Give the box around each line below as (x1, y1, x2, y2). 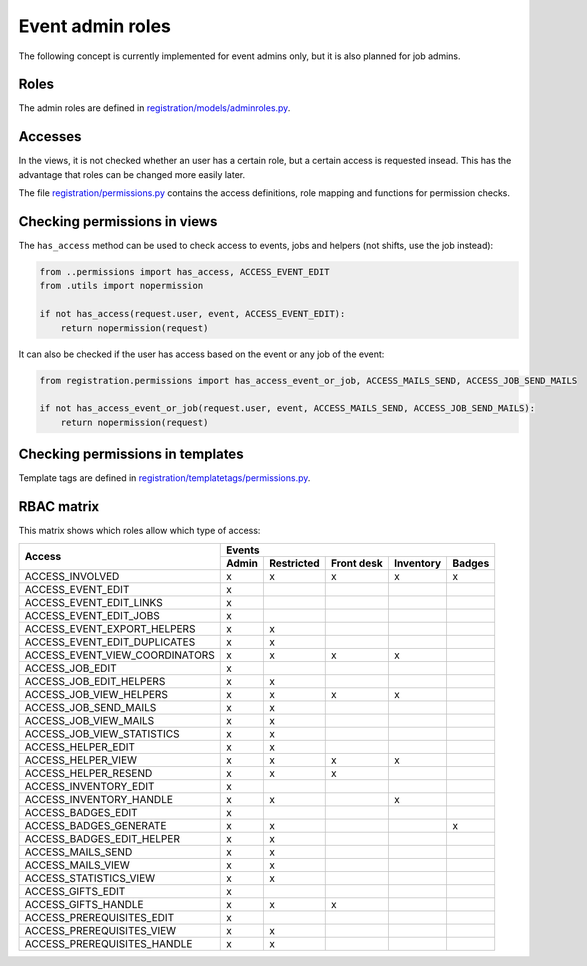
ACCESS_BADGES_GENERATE (24, 818, 167, 832)
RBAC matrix (18, 498, 100, 515)
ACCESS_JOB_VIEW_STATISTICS (24, 726, 180, 740)
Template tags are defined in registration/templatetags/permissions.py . (18, 472, 311, 484)
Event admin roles (18, 15, 172, 37)
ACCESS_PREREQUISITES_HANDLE (24, 936, 193, 950)
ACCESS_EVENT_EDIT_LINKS (24, 595, 164, 609)
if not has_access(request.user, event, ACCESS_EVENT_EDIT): (39, 308, 346, 320)
